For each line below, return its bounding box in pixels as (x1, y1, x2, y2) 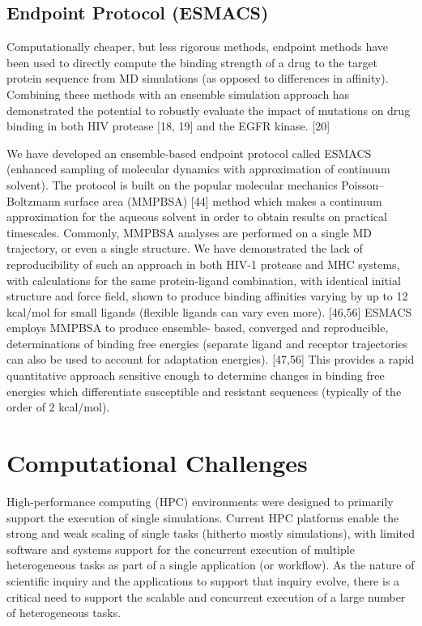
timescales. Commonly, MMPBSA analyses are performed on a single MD (6, 224, 373, 241)
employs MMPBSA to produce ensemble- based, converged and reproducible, (6, 319, 389, 336)
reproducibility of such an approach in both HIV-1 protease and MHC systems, (6, 255, 400, 272)
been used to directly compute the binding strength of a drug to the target (6, 53, 378, 70)
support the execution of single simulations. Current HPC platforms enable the (6, 509, 399, 526)
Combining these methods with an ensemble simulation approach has (6, 85, 350, 102)
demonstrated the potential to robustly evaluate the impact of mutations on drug (6, 101, 411, 118)
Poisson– (341, 176, 385, 193)
